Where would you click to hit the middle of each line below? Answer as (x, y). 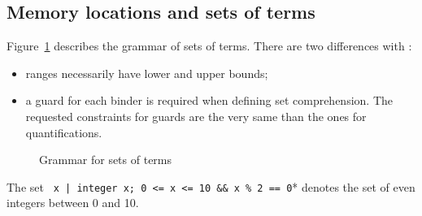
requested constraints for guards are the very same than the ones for (196, 116)
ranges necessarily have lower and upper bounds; (147, 73)
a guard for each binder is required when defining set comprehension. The (209, 100)
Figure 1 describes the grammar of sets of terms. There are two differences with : (209, 46)
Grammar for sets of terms (106, 160)
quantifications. (64, 132)
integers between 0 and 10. (73, 203)
